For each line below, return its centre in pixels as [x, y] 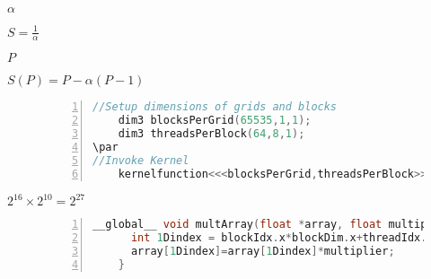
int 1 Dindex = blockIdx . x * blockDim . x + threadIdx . [279, 237]
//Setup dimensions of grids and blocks [215, 107]
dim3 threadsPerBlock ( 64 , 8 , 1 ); [211, 134]
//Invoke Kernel [141, 160]
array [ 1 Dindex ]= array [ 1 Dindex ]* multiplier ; [263, 251]
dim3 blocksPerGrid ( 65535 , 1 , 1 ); [215, 121]
